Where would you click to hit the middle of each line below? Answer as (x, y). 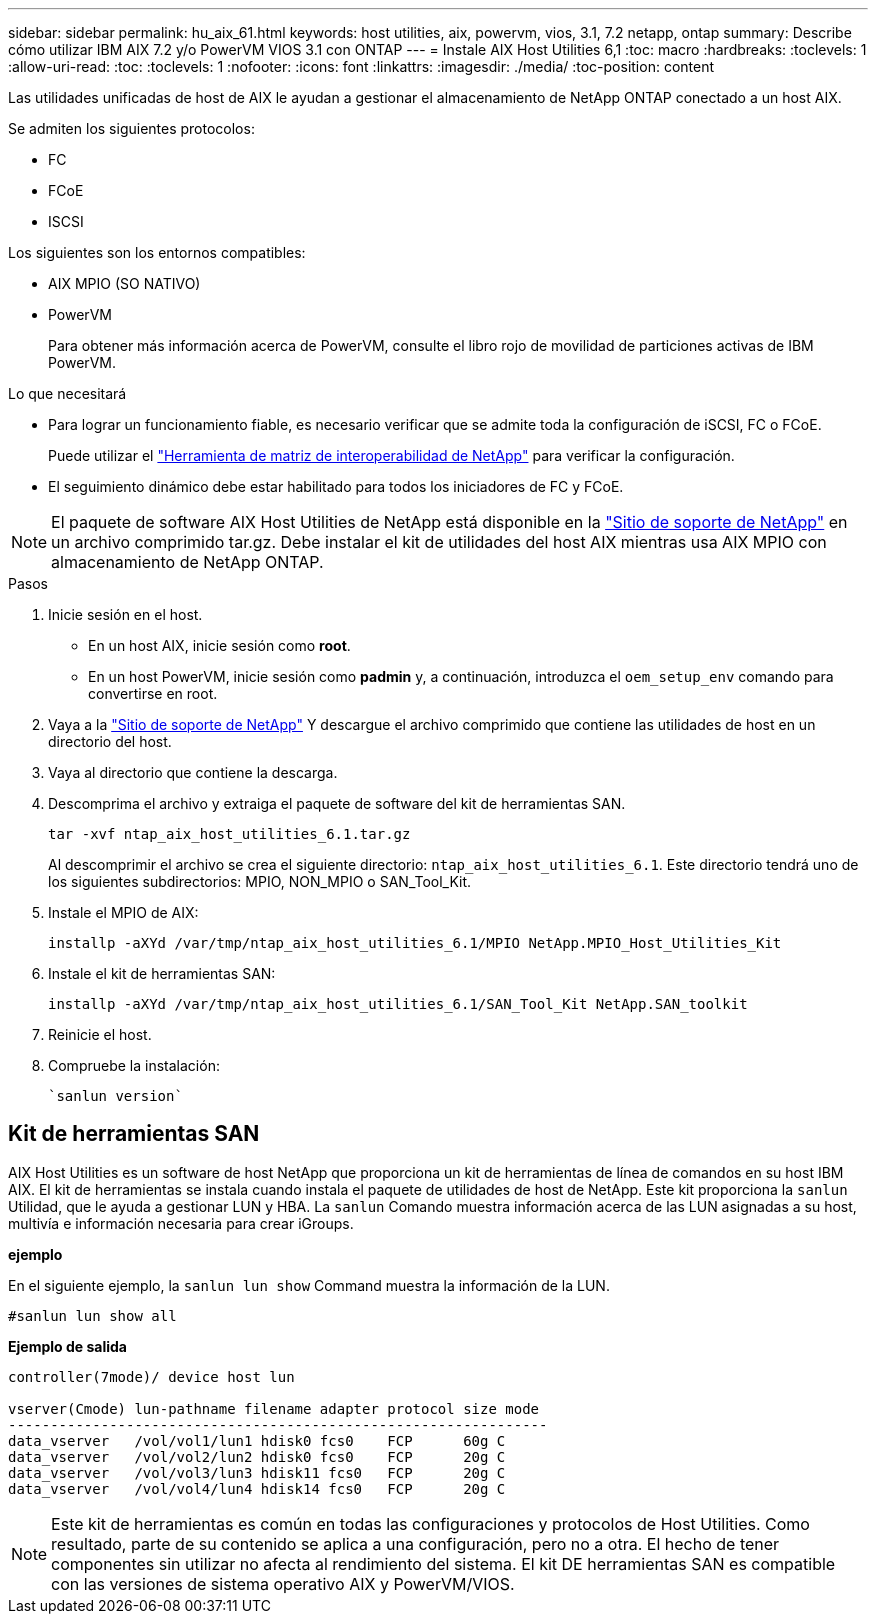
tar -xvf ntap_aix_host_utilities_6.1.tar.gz (229, 834)
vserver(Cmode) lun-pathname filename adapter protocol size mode (274, 1408)
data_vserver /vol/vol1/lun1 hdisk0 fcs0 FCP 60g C (257, 1440)
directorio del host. (110, 741)
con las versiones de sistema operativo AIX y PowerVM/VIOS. (283, 1583)
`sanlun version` (115, 1096)
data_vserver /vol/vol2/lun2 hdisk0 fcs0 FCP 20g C (257, 1456)
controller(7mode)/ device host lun (151, 1376)
